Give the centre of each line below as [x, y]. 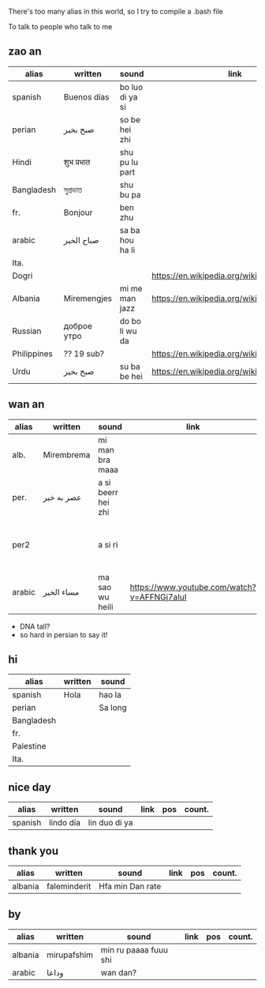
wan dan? [119, 972]
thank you [34, 851]
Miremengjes [88, 298]
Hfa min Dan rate [130, 886]
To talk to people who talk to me [60, 26]
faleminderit [69, 886]
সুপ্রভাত [73, 190]
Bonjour [78, 212]
